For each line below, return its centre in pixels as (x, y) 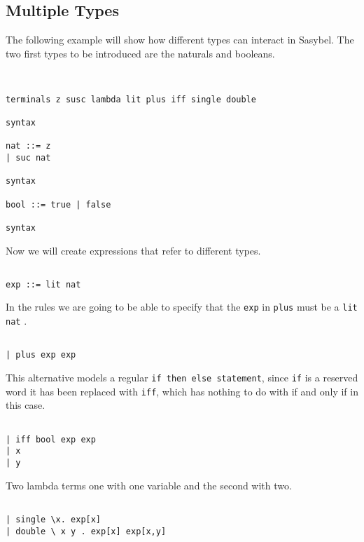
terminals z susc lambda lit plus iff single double (131, 99)
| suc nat (28, 157)
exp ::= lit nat (43, 284)
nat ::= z (28, 146)
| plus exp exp (41, 355)
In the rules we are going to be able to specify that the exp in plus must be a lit (182, 307)
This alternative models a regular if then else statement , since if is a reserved (182, 378)
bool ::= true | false (58, 204)
